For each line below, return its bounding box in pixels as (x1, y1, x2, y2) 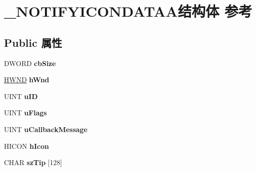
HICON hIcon (4, 140, 49, 151)
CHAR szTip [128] (4, 157, 62, 168)
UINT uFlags (4, 107, 47, 118)
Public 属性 (4, 34, 62, 50)
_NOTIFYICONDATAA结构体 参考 (4, 1, 253, 21)
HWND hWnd (4, 74, 49, 85)
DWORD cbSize (4, 58, 56, 68)
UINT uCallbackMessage (4, 124, 87, 134)
